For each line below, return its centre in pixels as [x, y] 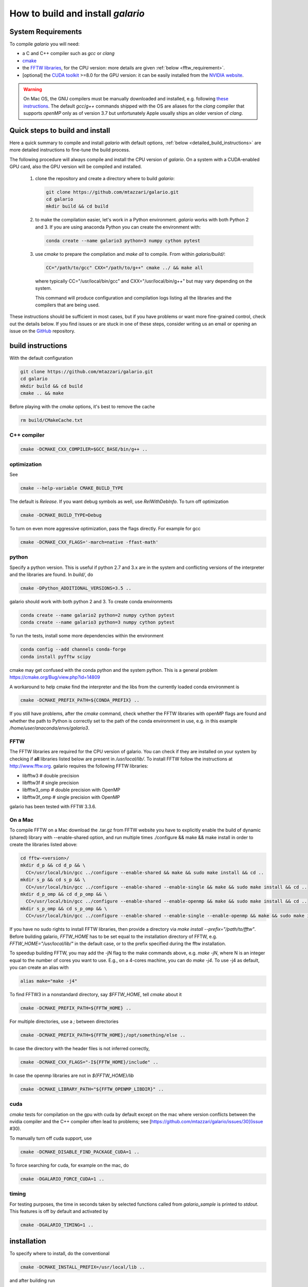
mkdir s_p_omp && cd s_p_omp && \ [64, 908]
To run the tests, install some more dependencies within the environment [86, 636]
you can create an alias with [39, 967]
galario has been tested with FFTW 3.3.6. [53, 807]
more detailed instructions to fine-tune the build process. [70, 150]
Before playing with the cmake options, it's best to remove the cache [82, 407]
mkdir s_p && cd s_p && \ [53, 880]
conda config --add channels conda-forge [73, 649]
